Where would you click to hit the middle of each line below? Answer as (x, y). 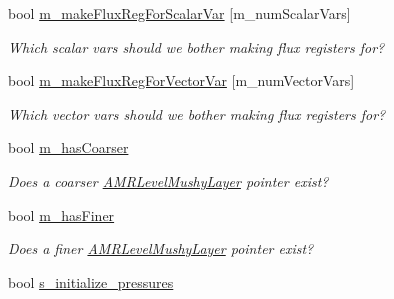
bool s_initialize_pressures (91, 281)
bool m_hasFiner (61, 214)
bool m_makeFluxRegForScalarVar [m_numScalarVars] (179, 13)
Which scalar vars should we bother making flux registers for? (196, 46)
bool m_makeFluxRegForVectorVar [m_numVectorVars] (181, 80)
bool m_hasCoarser (68, 147)
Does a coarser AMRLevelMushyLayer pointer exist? (168, 180)
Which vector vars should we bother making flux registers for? (197, 113)
